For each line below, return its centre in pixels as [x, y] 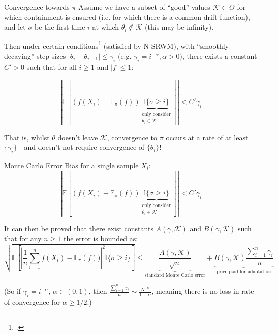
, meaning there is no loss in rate [203, 291]
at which [106, 27]
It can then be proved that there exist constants [79, 228]
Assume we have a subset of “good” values [144, 7]
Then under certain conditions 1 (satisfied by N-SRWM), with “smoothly [117, 45]
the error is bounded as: [101, 238]
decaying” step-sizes [35, 56]
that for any [23, 238]
